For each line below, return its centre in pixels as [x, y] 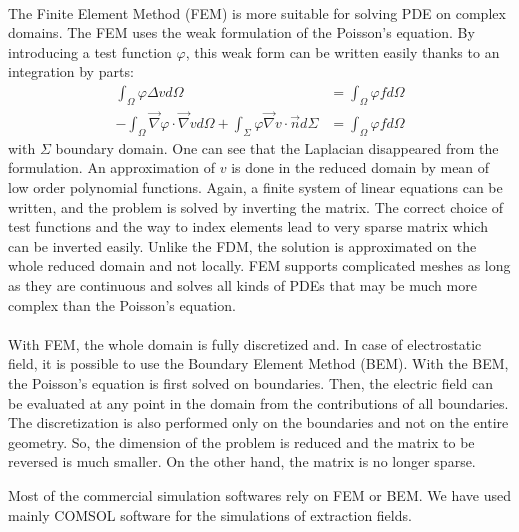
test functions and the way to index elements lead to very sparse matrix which [248, 226]
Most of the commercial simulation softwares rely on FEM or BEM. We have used [259, 494]
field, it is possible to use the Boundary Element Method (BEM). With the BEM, [258, 363]
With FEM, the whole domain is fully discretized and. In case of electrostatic [245, 343]
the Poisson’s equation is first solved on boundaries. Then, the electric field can [251, 382]
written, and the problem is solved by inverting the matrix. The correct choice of [256, 206]
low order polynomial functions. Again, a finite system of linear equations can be [255, 187]
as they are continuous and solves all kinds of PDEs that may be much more [242, 285]
